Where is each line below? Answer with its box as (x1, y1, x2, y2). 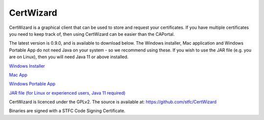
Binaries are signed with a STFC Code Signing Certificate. (9, 108, 126, 114)
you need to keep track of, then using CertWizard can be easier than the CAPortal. (9, 31, 175, 37)
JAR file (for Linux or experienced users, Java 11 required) (9, 90, 126, 96)
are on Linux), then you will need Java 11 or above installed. (9, 54, 129, 60)
